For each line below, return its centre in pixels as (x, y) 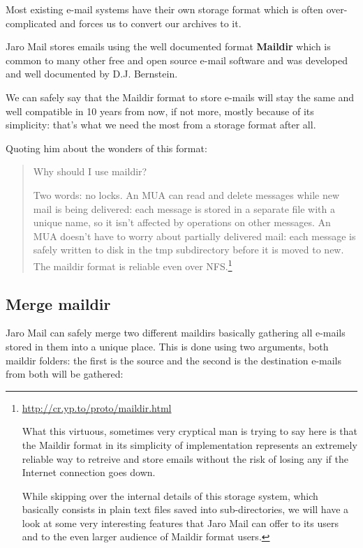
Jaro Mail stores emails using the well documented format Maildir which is (168, 46)
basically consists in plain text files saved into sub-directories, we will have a (185, 509)
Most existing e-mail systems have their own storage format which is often (164, 9)
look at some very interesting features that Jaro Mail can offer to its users (180, 523)
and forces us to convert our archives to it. (150, 23)
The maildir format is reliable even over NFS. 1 (133, 265)
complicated (31, 23)
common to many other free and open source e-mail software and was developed (177, 60)
